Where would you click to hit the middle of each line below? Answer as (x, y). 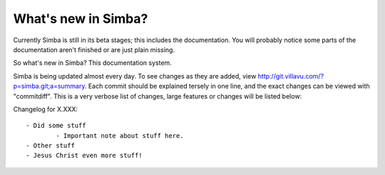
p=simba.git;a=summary (49, 86)
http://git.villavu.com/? (291, 76)
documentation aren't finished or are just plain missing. (94, 49)
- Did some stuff (56, 126)
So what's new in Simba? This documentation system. (93, 63)
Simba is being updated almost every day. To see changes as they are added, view (135, 76)
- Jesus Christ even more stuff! (84, 156)
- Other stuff (50, 146)
